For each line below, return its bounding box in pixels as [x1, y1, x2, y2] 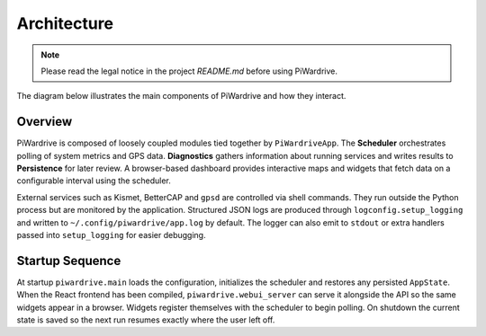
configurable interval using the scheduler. [16, 175, 171, 186]
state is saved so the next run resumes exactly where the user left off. [16, 314, 275, 325]
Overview [16, 114, 73, 129]
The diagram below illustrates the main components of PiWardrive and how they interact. [16, 91, 346, 102]
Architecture [16, 13, 114, 33]
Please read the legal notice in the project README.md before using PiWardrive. [40, 66, 337, 76]
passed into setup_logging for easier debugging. [16, 229, 206, 240]
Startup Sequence [16, 252, 121, 269]
